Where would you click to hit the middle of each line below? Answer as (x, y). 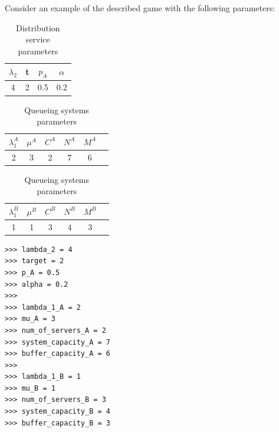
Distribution (38, 27)
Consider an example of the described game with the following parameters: (140, 8)
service (38, 39)
